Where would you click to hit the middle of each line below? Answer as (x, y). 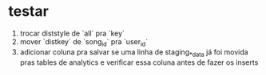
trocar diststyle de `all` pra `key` (72, 33)
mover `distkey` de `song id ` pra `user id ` (84, 42)
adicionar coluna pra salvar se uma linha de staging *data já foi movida (134, 52)
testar (29, 11)
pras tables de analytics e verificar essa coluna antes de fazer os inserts (139, 62)
